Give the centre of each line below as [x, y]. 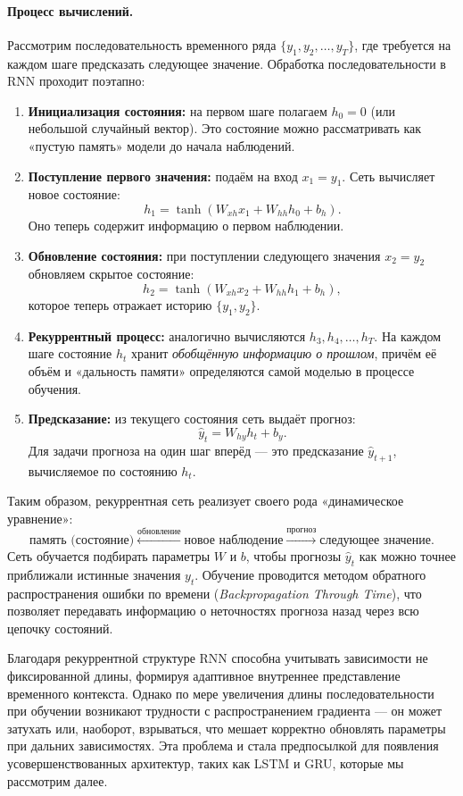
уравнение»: [40, 518]
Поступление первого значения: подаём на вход [163, 176]
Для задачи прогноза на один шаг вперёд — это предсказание [196, 450]
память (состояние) [82, 541]
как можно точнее [407, 556]
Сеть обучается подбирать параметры [109, 556]
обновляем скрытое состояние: [111, 274]
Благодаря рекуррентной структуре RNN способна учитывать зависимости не [218, 658]
